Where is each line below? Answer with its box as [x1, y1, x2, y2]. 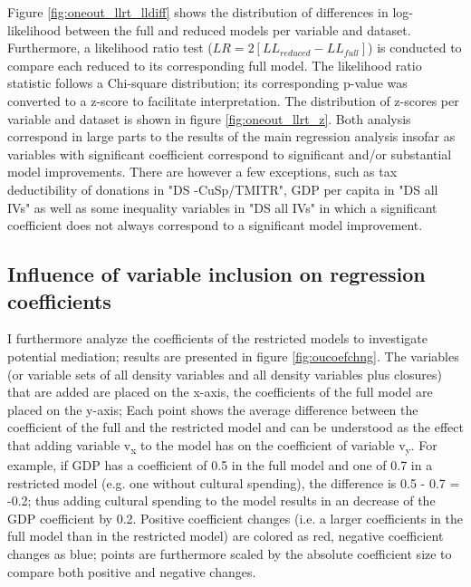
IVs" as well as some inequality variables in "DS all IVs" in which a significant [7, 197, 437, 217]
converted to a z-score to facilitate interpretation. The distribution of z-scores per [7, 91, 459, 110]
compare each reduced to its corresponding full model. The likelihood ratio [7, 55, 422, 74]
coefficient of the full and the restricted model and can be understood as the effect [7, 418, 464, 437]
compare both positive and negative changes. [7, 562, 256, 581]
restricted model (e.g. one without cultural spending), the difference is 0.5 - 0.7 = [7, 473, 460, 492]
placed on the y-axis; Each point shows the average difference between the [7, 399, 418, 419]
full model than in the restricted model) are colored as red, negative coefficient [7, 526, 444, 545]
